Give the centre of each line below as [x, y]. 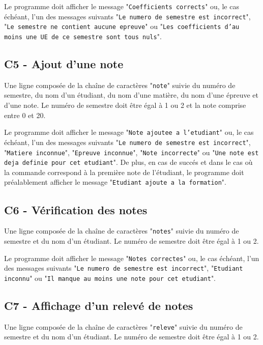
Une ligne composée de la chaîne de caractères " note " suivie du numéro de [120, 85]
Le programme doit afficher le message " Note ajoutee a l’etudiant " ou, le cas [129, 132]
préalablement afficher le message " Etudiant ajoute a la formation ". [115, 182]
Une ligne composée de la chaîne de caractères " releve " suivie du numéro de [123, 326]
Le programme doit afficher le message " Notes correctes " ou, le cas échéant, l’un [132, 258]
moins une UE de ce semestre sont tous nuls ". [83, 36]
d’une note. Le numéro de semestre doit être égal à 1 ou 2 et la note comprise [125, 105]
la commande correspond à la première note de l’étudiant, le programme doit [124, 172]
